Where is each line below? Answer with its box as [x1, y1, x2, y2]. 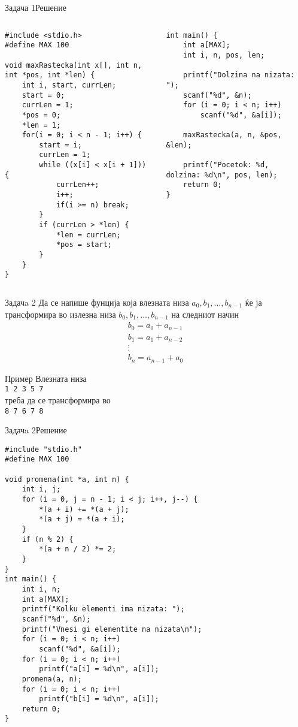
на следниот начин [171, 307, 239, 320]
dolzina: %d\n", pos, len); [166, 170, 278, 179]
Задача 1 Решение [5, 1, 66, 13]
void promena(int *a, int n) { [5, 475, 129, 484]
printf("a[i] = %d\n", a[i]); [39, 665, 159, 674]
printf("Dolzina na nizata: [183, 71, 295, 80]
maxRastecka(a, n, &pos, [183, 131, 282, 140]
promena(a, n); [22, 674, 82, 683]
